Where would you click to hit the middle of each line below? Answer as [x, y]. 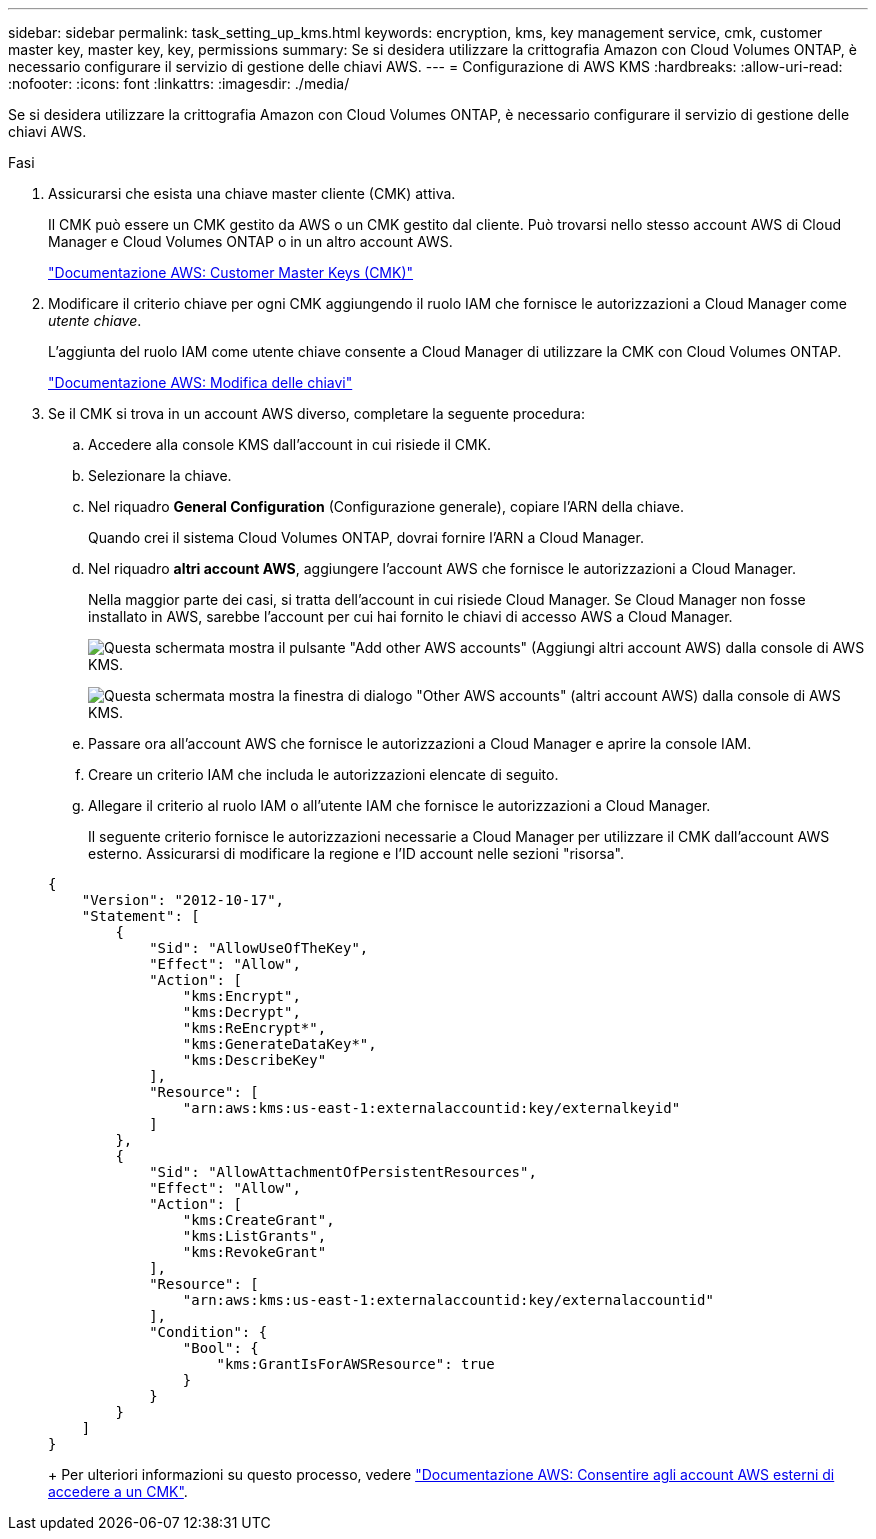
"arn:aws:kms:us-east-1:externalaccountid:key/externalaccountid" [448, 1300]
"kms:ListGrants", [254, 1236]
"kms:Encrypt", [241, 996]
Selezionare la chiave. [160, 475]
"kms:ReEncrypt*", [254, 1028]
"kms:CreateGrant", [258, 1220]
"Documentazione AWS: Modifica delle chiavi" [200, 382]
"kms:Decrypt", [241, 1012]
